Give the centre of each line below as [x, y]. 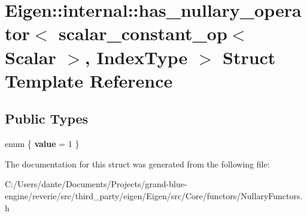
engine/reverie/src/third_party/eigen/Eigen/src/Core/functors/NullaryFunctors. [154, 195]
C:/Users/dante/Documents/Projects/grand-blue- [96, 184]
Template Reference [89, 80]
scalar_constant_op [143, 33]
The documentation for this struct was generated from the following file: [137, 163]
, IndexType [136, 57]
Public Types [47, 118]
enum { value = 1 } [42, 144]
